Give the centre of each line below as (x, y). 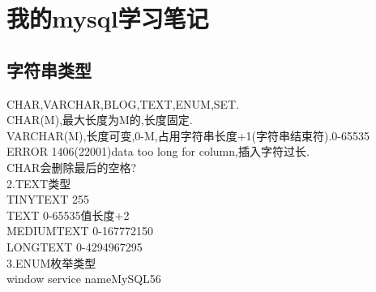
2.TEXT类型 (39, 183)
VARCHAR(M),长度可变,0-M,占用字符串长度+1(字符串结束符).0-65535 (188, 135)
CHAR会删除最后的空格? (72, 167)
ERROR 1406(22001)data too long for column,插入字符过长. (158, 151)
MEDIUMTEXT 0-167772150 (80, 231)
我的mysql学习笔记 (108, 18)
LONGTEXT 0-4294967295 (75, 246)
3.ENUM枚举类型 (51, 262)
